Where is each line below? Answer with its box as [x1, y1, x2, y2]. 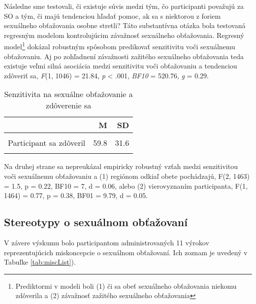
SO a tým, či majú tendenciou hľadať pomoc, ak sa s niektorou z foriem [4, 10, 221, 21]
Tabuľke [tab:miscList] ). [4, 257, 76, 267]
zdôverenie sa [46, 100, 92, 111]
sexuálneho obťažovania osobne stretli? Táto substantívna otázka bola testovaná [4, 20, 246, 31]
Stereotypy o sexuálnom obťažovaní [4, 214, 188, 230]
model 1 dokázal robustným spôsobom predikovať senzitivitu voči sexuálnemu [4, 40, 235, 52]
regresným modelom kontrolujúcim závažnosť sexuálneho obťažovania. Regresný [4, 30, 244, 40]
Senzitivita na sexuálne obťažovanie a [4, 88, 133, 100]
